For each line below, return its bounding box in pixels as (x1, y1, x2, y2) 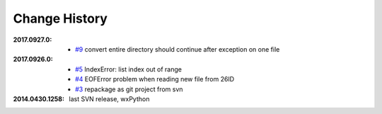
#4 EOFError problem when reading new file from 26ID (75, 75, 235, 84)
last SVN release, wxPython (69, 94, 150, 103)
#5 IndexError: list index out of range (75, 64, 182, 74)
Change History (13, 11, 108, 26)
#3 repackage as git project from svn (75, 85, 183, 93)
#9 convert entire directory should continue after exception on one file (75, 45, 280, 53)
